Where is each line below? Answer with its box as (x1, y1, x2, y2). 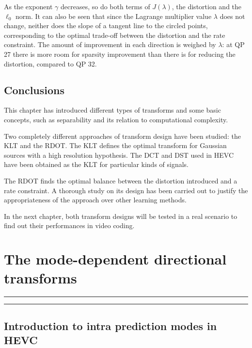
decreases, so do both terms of (61, 1, 150, 11)
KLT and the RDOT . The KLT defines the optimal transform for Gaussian (4, 140, 227, 150)
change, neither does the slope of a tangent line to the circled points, (4, 20, 208, 31)
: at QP (222, 39, 245, 50)
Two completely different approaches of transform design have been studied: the (4, 131, 241, 141)
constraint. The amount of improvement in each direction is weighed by (4, 39, 216, 50)
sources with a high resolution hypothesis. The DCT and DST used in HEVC (4, 149, 234, 160)
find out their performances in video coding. (4, 220, 135, 231)
